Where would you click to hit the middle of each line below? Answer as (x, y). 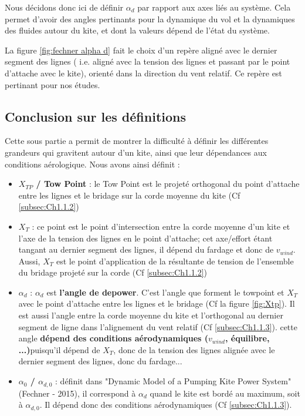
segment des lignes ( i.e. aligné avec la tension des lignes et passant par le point (148, 61)
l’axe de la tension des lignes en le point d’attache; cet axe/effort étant (145, 238)
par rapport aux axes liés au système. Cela (214, 7)
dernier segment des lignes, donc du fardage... (100, 361)
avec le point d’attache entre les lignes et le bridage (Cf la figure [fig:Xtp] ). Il (157, 303)
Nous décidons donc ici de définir (64, 7)
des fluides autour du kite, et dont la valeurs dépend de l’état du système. (137, 30)
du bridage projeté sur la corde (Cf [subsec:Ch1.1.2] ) (113, 272)
